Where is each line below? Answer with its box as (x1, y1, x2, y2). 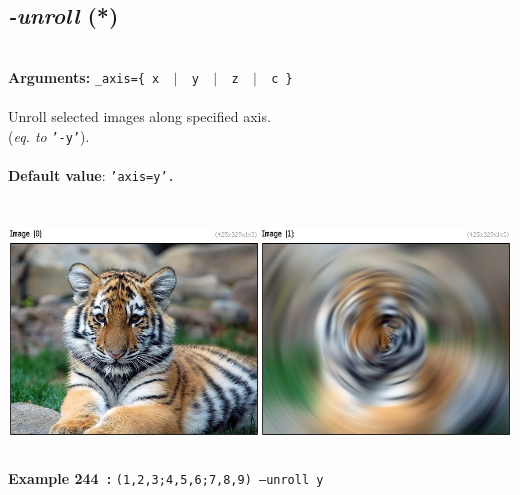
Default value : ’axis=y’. (8, 164, 175, 185)
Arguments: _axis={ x (8, 66, 160, 87)
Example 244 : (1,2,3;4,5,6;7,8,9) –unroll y (8, 467, 324, 488)
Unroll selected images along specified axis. (8, 106, 271, 127)
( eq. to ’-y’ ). (8, 125, 90, 146)
